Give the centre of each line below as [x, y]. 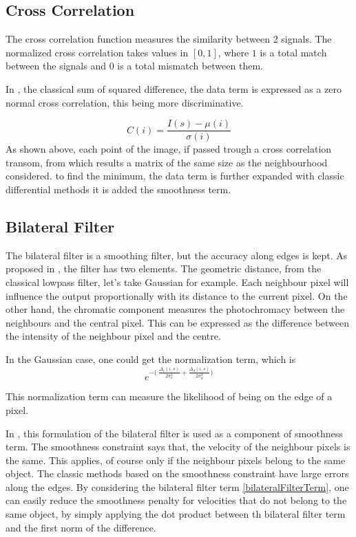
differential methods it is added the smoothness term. [118, 189]
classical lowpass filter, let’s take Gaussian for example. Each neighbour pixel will [177, 282]
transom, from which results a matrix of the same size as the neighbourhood [167, 162]
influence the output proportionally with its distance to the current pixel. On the [177, 295]
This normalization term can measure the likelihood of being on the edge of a [169, 396]
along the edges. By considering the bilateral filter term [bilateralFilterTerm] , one [177, 486]
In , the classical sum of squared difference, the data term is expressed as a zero [174, 88]
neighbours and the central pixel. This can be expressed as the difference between [178, 322]
